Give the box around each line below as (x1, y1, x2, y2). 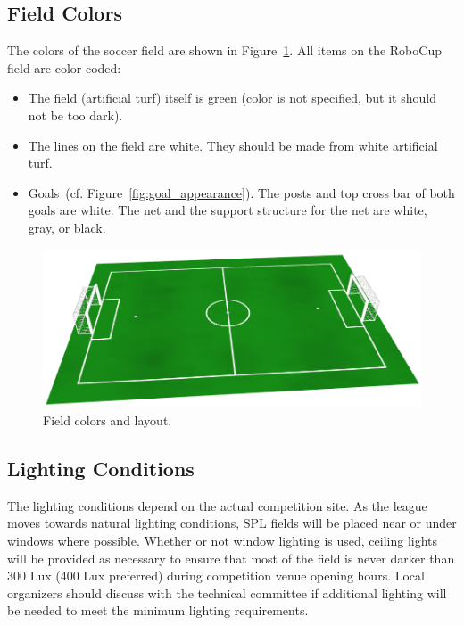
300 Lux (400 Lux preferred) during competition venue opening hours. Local (7, 566, 425, 585)
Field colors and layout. (43, 410, 172, 429)
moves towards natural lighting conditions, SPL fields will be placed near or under (7, 514, 457, 532)
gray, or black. (28, 218, 106, 236)
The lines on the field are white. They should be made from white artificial (28, 136, 438, 154)
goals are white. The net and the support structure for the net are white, (28, 201, 427, 219)
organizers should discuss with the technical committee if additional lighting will (7, 583, 447, 602)
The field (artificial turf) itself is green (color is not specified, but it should (28, 88, 436, 107)
